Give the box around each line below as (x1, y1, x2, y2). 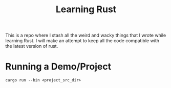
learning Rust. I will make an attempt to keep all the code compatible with (5, 38, 160, 44)
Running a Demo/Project (5, 61, 112, 72)
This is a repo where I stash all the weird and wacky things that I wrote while (5, 32, 166, 39)
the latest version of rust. (5, 43, 58, 49)
